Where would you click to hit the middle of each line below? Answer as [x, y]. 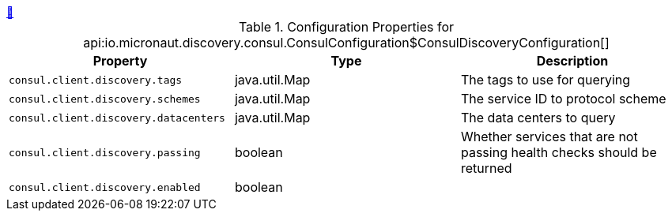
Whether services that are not [549, 137]
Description [572, 61]
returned [486, 168]
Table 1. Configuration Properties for [346, 27]
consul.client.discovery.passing [105, 152]
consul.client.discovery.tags [96, 80]
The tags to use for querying [546, 80]
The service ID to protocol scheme [563, 99]
